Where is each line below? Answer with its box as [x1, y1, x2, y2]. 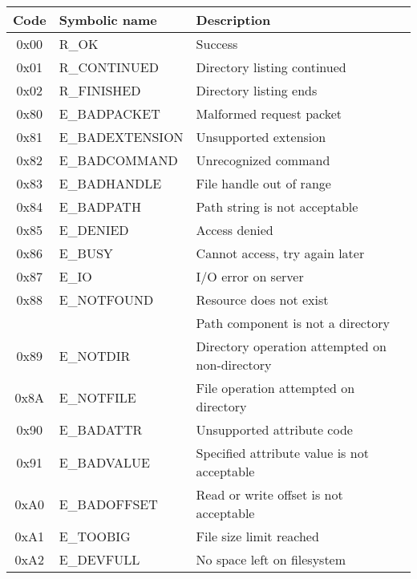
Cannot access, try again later [196, 244, 365, 262]
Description [196, 10, 271, 29]
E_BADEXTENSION [59, 128, 184, 146]
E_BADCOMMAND [59, 151, 178, 169]
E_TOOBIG [59, 527, 131, 545]
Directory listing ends [196, 81, 318, 99]
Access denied [196, 221, 273, 239]
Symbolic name [59, 10, 157, 29]
